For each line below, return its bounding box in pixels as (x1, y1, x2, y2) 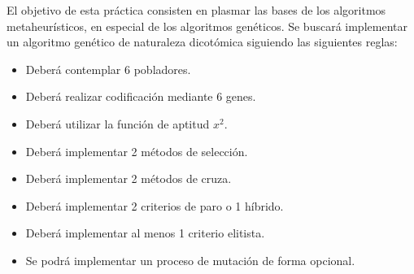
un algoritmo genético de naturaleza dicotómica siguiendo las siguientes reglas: (7, 33, 398, 50)
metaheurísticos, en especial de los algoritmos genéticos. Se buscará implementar (7, 17, 407, 34)
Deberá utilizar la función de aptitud (25, 115, 210, 132)
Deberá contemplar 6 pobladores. (25, 60, 191, 77)
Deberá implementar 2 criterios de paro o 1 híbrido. (25, 197, 284, 214)
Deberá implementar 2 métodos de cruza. (25, 170, 232, 187)
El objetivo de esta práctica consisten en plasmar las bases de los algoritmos (7, 2, 386, 18)
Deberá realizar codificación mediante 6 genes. (25, 88, 256, 105)
